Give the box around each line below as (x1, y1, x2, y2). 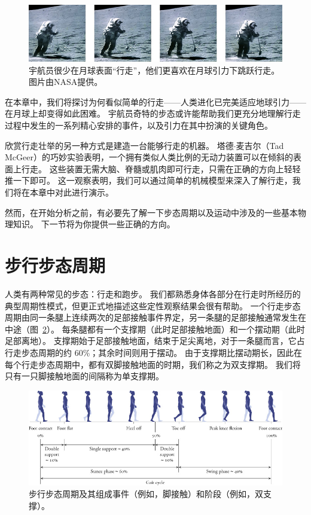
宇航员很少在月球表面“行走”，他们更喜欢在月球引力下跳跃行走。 (29, 63, 280, 76)
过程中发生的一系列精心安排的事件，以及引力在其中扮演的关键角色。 (5, 119, 273, 132)
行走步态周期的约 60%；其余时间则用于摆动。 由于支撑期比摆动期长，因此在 (5, 346, 302, 358)
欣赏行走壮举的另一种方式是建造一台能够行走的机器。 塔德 (5, 139, 234, 151)
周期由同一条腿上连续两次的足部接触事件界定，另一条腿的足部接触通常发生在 (5, 311, 306, 324)
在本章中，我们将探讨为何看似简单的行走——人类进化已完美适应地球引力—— (5, 95, 306, 108)
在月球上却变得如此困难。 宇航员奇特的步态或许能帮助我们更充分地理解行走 (5, 107, 301, 120)
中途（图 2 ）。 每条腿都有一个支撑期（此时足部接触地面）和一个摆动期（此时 (5, 322, 305, 335)
